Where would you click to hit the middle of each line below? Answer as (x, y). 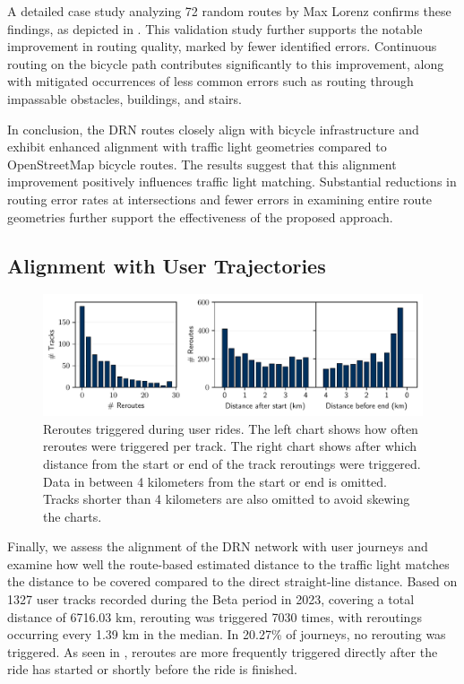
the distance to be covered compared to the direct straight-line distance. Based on (232, 581)
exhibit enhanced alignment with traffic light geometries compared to (197, 147)
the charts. (73, 516)
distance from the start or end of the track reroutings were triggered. (232, 463)
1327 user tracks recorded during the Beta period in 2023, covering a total (211, 599)
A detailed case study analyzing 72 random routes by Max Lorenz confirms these (229, 11)
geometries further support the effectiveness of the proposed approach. (200, 216)
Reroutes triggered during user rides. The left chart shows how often (231, 428)
